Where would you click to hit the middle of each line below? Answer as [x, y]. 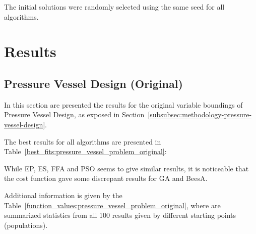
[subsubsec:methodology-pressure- [200, 114]
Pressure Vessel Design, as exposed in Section [74, 114]
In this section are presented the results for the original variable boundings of [123, 104]
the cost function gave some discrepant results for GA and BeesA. [106, 178]
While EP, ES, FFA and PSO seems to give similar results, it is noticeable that [126, 168]
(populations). [26, 225]
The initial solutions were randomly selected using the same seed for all [114, 7]
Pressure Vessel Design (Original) [93, 83]
